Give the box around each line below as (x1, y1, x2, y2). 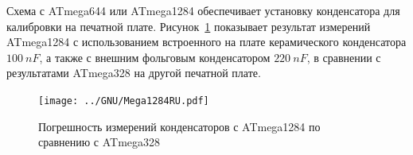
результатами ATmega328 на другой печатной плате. (6, 64, 261, 81)
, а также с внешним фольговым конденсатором (39, 48, 271, 65)
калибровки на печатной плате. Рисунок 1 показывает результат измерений (6, 17, 371, 34)
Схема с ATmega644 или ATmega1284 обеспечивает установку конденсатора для (6, 2, 400, 18)
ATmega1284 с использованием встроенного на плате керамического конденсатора (6, 33, 407, 50)
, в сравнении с (306, 48, 381, 65)
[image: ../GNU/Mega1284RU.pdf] (38, 95, 209, 107)
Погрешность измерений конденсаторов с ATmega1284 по (38, 118, 321, 134)
